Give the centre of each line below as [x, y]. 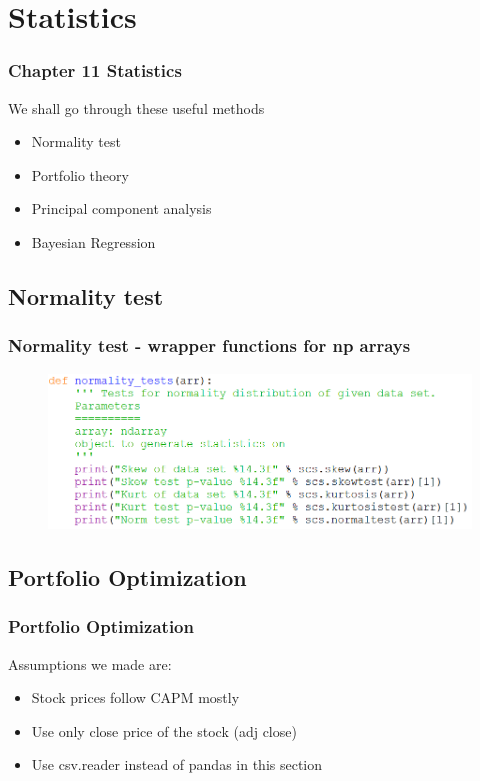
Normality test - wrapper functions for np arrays [209, 345]
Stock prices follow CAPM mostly [135, 697]
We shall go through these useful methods [136, 107]
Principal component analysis [121, 208]
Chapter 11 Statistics [95, 70]
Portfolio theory [80, 174]
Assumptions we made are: [90, 663]
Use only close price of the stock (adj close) [164, 730]
